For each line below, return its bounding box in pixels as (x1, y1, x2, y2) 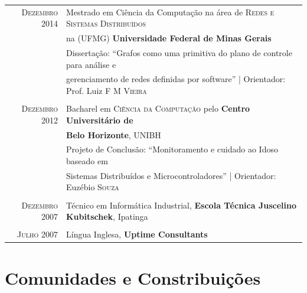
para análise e (66, 58, 116, 70)
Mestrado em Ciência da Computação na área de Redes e (66, 5, 275, 18)
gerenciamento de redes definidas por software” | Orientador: (66, 73, 286, 85)
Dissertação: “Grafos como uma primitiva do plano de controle (66, 47, 292, 59)
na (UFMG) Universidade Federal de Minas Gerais (66, 32, 272, 44)
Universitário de (66, 113, 133, 126)
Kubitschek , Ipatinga (66, 210, 148, 223)
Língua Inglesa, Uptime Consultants (66, 228, 208, 240)
